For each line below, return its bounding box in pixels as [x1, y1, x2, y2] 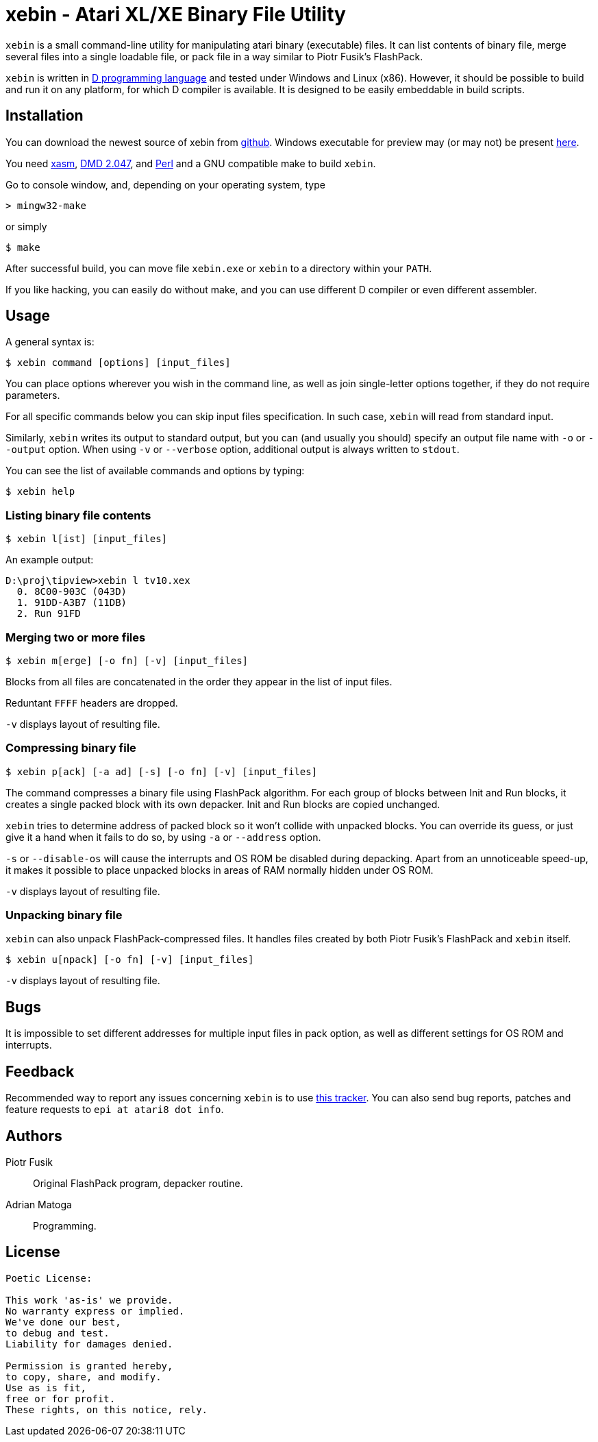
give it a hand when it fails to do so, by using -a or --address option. [5, 831, 321, 843]
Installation [5, 107, 84, 125]
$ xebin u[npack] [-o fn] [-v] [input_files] [5, 954, 254, 966]
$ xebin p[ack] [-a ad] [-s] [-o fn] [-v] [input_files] [5, 766, 318, 777]
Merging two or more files [5, 630, 146, 644]
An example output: [5, 554, 94, 566]
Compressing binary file [5, 741, 136, 755]
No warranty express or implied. [5, 1305, 185, 1317]
